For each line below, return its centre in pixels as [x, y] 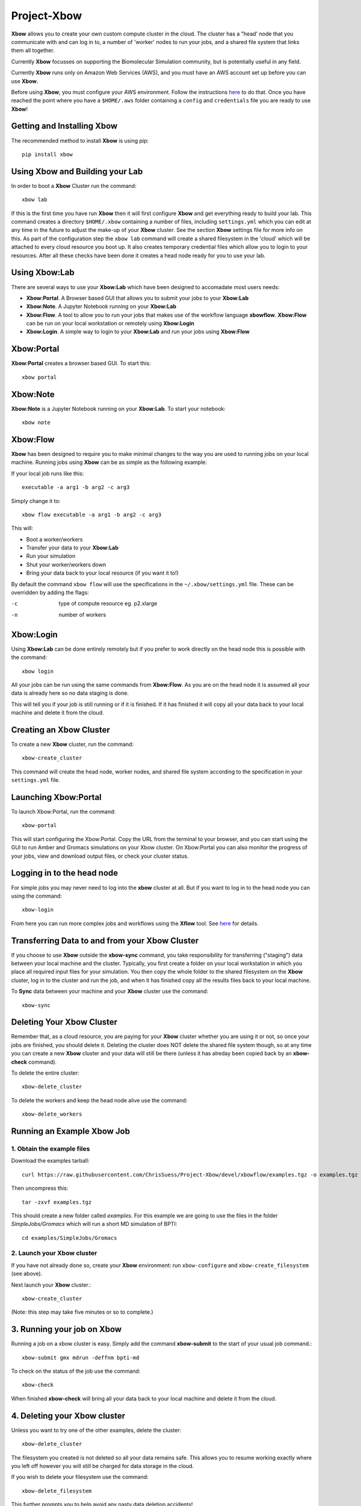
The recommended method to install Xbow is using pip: [80, 140]
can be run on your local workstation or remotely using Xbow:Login [110, 323]
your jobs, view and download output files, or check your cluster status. [100, 856]
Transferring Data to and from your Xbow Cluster [105, 941]
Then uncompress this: [40, 1188]
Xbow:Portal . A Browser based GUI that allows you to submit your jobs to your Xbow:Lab [137, 298]
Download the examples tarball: [50, 1161]
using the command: [37, 896]
